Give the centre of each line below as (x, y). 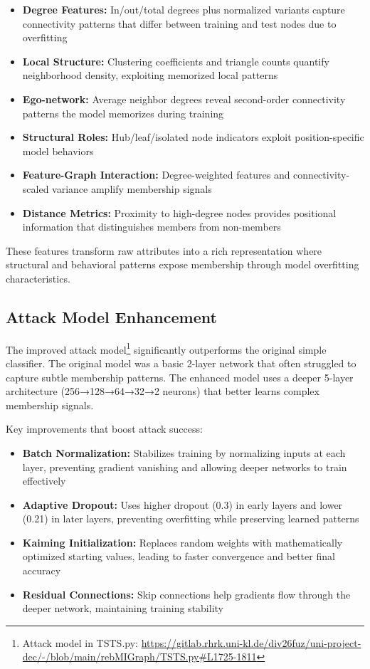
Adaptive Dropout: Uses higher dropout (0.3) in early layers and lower (183, 504)
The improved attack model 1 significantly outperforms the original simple (166, 348)
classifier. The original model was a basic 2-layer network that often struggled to (181, 363)
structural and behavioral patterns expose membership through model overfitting (183, 264)
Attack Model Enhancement (111, 316)
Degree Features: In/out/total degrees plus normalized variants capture (184, 9)
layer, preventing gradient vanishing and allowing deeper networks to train (185, 467)
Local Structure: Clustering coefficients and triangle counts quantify (176, 61)
